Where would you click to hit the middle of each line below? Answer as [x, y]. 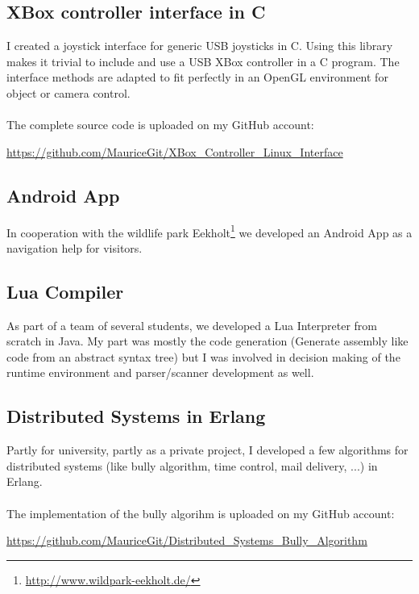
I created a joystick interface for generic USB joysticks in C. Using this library [200, 46]
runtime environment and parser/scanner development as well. [160, 372]
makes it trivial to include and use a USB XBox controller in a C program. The [203, 61]
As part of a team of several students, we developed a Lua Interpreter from [192, 325]
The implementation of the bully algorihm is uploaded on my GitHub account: [201, 513]
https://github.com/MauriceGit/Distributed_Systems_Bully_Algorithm [187, 540]
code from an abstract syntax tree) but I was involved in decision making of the [203, 356]
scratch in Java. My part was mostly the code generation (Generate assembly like [207, 341]
